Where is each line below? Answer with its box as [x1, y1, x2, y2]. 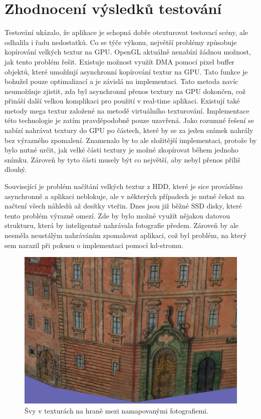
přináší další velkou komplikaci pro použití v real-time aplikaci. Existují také [5, 95, 240, 106]
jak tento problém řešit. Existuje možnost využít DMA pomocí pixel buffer [5, 56, 234, 66]
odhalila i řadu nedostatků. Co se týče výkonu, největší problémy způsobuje [5, 36, 237, 47]
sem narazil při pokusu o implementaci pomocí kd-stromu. [5, 239, 183, 250]
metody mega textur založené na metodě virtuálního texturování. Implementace [5, 105, 249, 115]
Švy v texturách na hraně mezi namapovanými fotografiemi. [25, 405, 208, 415]
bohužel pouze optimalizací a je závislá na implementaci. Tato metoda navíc [5, 76, 238, 86]
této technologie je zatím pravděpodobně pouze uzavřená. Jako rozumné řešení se [5, 115, 254, 125]
